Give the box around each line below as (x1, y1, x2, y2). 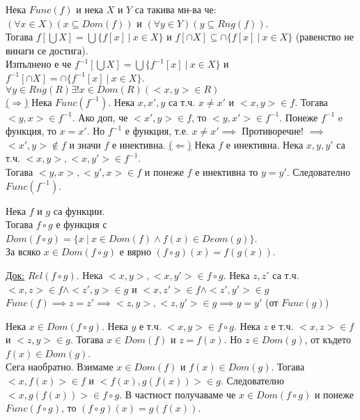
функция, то (6, 123, 56, 138)
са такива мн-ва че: (134, 2, 217, 16)
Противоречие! (242, 123, 304, 138)
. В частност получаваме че (119, 387, 236, 401)
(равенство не (295, 29, 354, 44)
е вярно (119, 244, 151, 259)
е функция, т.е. (125, 123, 189, 138)
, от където (304, 332, 351, 347)
